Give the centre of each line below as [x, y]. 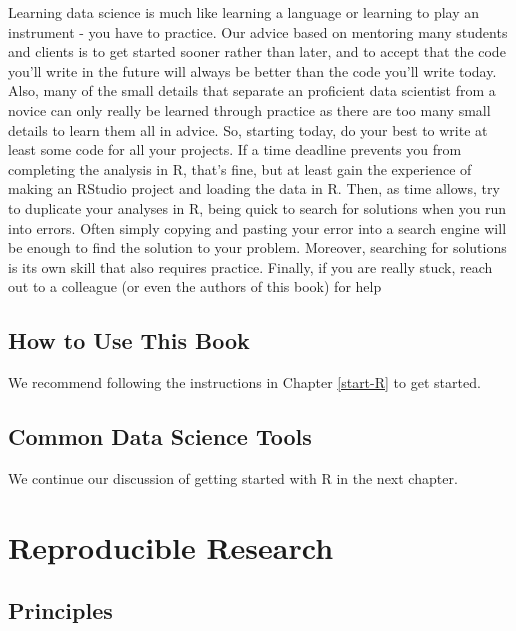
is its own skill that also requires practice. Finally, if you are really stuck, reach [250, 266]
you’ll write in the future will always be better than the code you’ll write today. [252, 70]
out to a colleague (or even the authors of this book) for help [195, 286]
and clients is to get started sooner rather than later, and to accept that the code [257, 51]
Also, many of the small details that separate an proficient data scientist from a [252, 90]
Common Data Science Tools [160, 436]
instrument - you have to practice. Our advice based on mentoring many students [258, 31]
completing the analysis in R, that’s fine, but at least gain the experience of [240, 168]
